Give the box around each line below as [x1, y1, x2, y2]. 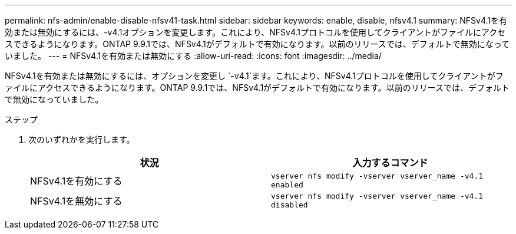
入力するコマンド [352, 157, 428, 169]
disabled [271, 200, 308, 209]
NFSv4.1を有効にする [30, 175, 123, 187]
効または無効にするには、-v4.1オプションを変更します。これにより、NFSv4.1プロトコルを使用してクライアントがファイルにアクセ [5, 27, 506, 37]
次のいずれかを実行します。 [28, 134, 135, 144]
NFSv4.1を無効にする [30, 195, 123, 207]
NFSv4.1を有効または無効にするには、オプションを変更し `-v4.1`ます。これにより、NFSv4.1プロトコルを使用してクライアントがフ [5, 71, 504, 81]
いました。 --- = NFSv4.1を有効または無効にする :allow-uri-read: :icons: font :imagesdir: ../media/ [5, 51, 382, 61]
